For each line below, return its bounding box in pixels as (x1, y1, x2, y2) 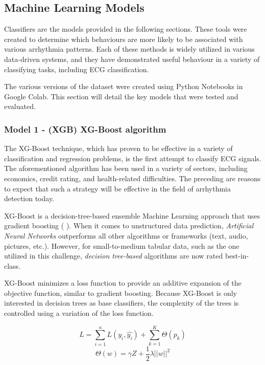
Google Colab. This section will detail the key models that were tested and (4, 91, 238, 101)
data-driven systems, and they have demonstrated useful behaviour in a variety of (4, 53, 260, 64)
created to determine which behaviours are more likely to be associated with (4, 33, 243, 44)
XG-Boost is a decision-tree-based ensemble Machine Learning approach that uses (4, 210, 260, 221)
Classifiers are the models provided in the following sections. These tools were (4, 24, 247, 34)
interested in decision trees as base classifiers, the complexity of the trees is (4, 297, 239, 308)
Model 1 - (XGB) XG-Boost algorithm (4, 122, 166, 135)
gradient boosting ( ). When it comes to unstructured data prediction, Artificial (4, 220, 254, 231)
